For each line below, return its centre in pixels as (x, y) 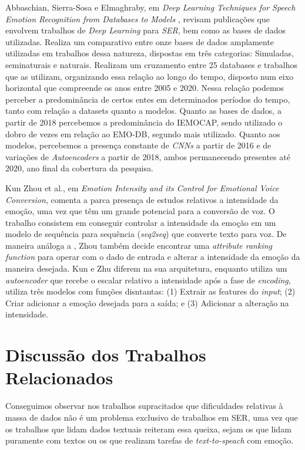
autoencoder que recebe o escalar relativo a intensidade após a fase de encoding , (148, 280)
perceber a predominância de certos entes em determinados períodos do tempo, (148, 99)
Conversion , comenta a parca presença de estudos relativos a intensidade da (142, 199)
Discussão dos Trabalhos (106, 355)
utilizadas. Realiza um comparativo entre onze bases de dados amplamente (140, 41)
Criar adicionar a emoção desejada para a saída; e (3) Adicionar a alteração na (147, 302)
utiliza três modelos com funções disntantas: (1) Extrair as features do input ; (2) (150, 291)
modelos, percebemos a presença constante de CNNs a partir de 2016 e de (138, 145)
